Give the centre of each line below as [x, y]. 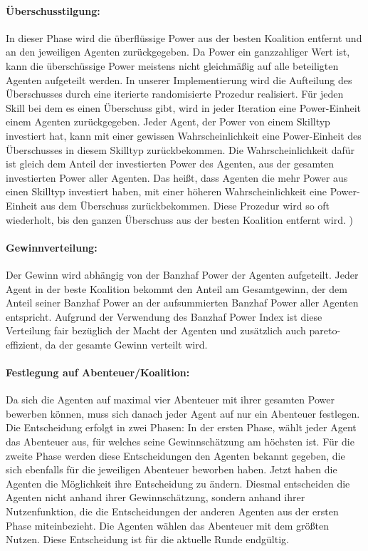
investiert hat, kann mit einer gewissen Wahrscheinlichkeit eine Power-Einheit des [184, 135]
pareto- [325, 330]
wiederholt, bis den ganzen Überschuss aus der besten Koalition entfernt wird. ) [179, 219]
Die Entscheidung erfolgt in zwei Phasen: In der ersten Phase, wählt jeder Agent [181, 427]
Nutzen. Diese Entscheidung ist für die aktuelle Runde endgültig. [147, 539]
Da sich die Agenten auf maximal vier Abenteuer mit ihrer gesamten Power [170, 400]
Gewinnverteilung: [52, 247]
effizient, [24, 344]
